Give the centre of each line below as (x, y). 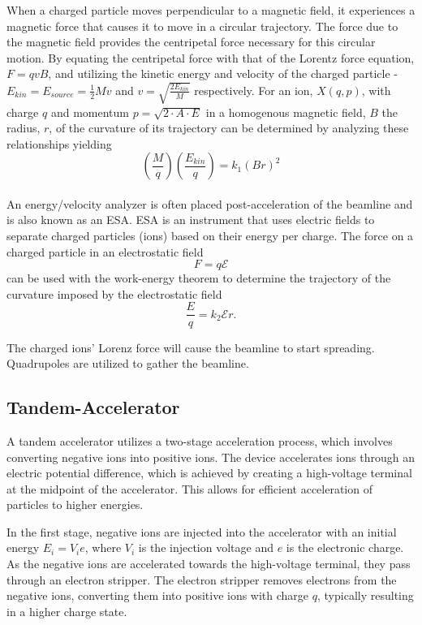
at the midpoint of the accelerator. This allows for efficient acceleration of (189, 488)
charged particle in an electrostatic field (105, 251)
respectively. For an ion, (254, 90)
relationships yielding (59, 143)
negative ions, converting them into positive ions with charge (158, 595)
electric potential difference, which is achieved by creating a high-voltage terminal (209, 473)
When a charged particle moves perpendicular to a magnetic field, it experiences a (211, 10)
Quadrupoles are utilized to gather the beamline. (128, 363)
